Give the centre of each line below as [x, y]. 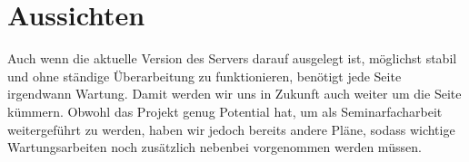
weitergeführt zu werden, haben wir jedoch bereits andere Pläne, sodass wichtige [231, 129]
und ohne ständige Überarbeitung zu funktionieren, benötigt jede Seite [205, 76]
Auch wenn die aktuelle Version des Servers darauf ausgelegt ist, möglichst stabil [232, 58]
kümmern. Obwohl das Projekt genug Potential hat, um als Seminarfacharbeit [225, 111]
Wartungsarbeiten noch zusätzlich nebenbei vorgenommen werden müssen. [215, 147]
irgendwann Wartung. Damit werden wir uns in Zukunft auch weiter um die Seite [234, 94]
